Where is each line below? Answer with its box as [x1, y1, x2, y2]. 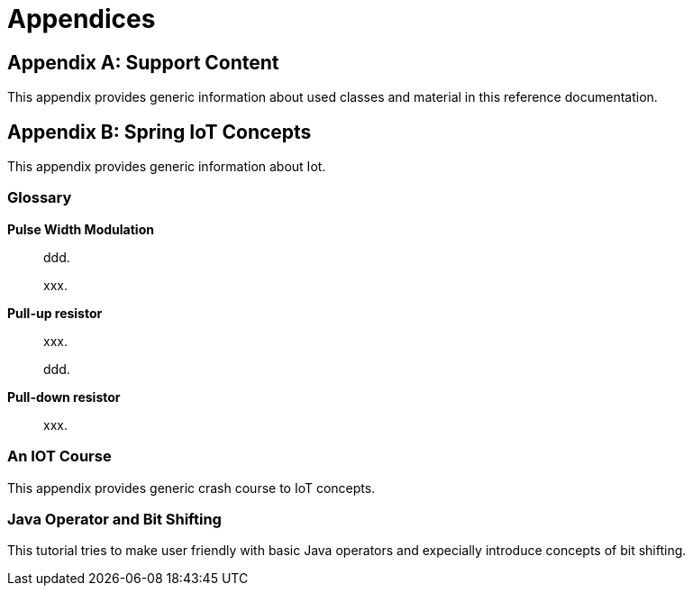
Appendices [7, 4, 156, 34]
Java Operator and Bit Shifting [7, 509, 222, 528]
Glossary [7, 188, 72, 207]
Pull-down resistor [7, 388, 121, 405]
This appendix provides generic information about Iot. [7, 159, 326, 175]
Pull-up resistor [7, 305, 103, 321]
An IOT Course [7, 447, 112, 466]
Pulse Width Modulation [7, 221, 154, 237]
